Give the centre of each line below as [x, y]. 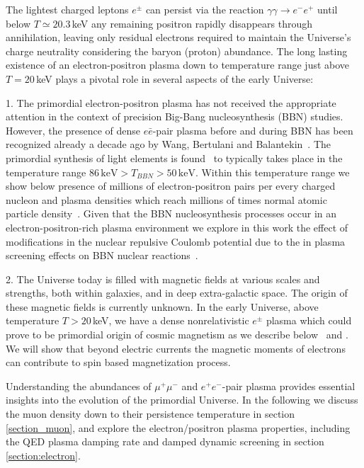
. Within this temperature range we [272, 172]
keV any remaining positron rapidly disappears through [192, 23]
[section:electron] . [43, 455]
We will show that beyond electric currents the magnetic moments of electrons [176, 348]
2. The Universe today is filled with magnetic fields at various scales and [163, 279]
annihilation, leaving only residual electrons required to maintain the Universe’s [178, 37]
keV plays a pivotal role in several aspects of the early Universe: [175, 78]
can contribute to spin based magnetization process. [118, 362]
